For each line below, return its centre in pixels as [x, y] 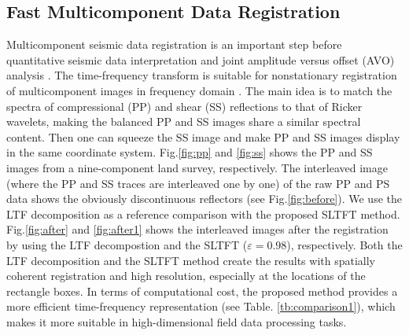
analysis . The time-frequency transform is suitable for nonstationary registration [202, 75]
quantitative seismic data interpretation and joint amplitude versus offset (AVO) [201, 59]
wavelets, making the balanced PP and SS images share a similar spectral [184, 121]
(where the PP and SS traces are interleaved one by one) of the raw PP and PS [198, 183]
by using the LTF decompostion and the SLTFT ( [127, 244]
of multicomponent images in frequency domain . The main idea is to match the [199, 90]
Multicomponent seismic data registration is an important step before [174, 44]
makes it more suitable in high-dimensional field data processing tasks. [177, 321]
